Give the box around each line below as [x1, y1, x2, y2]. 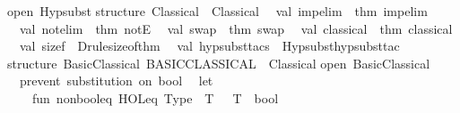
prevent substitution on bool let [19, 71, 213, 90]
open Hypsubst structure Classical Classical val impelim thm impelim [7, 2, 428, 20]
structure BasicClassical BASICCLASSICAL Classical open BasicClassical [7, 53, 430, 72]
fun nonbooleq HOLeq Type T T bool [31, 88, 279, 107]
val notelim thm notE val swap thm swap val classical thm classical [19, 19, 453, 37]
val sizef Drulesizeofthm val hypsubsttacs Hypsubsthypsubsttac [19, 36, 400, 55]
